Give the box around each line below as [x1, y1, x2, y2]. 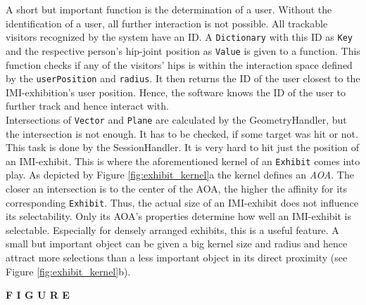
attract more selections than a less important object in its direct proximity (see [6, 250, 348, 265]
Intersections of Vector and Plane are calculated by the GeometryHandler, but [6, 112, 347, 126]
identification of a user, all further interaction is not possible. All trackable [6, 15, 328, 30]
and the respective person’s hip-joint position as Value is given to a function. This [6, 43, 360, 58]
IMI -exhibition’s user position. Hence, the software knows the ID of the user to [6, 84, 346, 99]
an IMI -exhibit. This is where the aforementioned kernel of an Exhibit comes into [6, 153, 360, 168]
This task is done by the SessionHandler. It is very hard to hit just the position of [6, 140, 360, 155]
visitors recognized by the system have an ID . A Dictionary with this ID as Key [6, 30, 353, 44]
